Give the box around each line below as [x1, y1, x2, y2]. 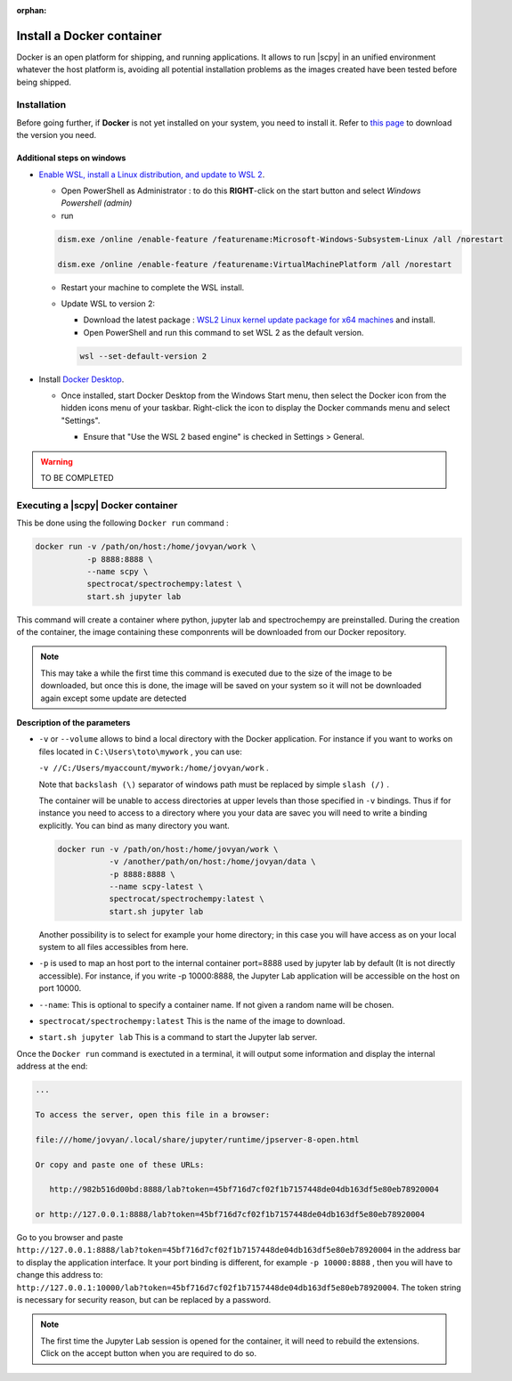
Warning [40, 456, 73, 467]
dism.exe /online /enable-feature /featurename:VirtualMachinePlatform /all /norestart [57, 259, 452, 269]
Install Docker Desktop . [38, 374, 125, 385]
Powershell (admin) [61, 198, 133, 208]
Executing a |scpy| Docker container [16, 499, 178, 511]
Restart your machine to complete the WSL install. [61, 281, 245, 293]
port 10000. [38, 983, 82, 994]
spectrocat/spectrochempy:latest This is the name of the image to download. [38, 1016, 345, 1027]
